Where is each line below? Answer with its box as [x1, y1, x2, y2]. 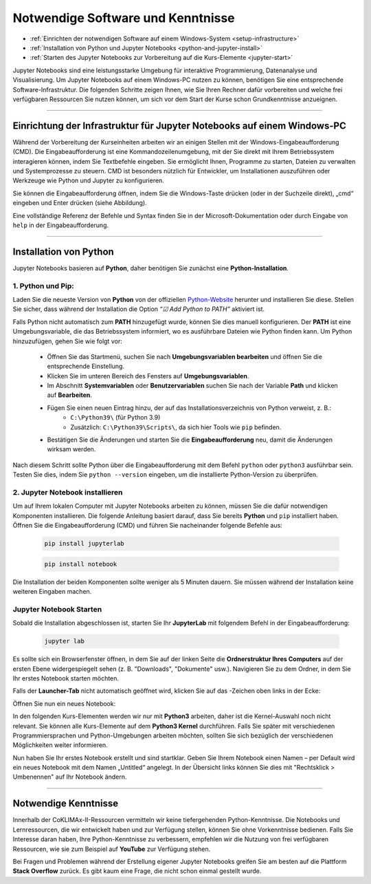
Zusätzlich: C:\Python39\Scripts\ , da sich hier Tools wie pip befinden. [70, 423, 282, 431]
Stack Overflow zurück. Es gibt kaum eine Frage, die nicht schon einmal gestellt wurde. [12, 867, 262, 875]
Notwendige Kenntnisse [12, 798, 119, 810]
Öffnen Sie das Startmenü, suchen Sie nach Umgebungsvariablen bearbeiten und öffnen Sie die [47, 352, 323, 360]
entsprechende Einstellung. [47, 362, 125, 371]
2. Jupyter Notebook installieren [12, 487, 123, 497]
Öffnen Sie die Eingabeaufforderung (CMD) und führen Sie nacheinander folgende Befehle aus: [12, 521, 283, 530]
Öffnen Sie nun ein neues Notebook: [12, 699, 116, 708]
